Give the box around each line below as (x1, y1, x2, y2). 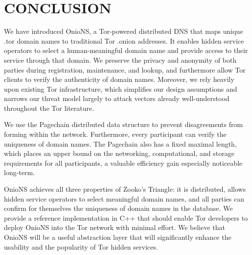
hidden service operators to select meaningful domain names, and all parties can (4, 193, 244, 204)
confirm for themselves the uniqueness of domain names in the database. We (4, 203, 233, 213)
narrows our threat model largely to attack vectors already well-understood (4, 93, 229, 103)
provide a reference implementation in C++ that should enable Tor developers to (4, 212, 248, 223)
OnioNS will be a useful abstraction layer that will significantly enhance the (4, 232, 231, 242)
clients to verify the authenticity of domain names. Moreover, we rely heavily (4, 74, 234, 84)
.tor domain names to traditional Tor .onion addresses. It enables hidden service (4, 35, 244, 46)
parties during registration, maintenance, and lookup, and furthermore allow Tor (4, 64, 246, 75)
